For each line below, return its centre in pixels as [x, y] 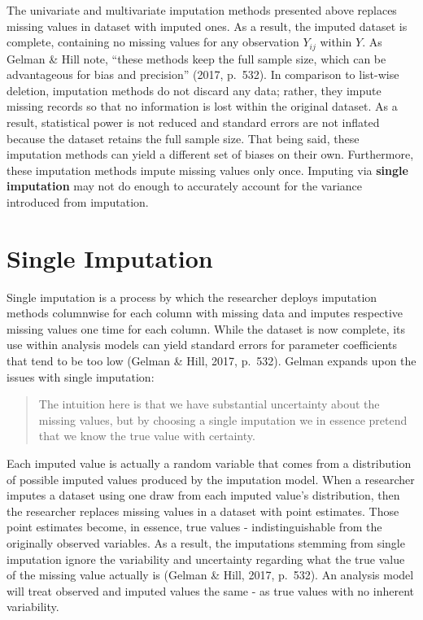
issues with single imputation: [81, 376]
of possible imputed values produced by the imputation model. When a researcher [211, 479]
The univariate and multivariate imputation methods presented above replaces [202, 10]
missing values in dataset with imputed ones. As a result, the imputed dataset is [207, 26]
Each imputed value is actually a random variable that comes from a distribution [209, 463]
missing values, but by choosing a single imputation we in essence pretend [223, 419]
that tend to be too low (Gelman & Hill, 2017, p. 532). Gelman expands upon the [211, 361]
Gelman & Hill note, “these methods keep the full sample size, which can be [196, 58]
